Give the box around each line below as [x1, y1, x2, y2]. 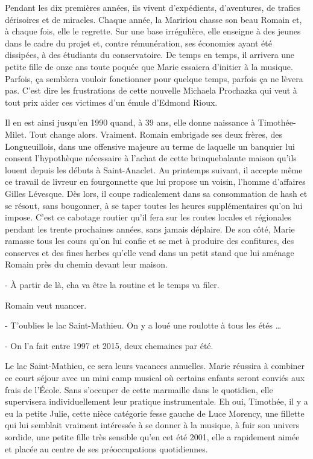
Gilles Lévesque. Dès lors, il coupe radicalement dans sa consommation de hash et [5, 187, 308, 199]
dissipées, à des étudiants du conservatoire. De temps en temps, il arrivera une [5, 48, 295, 61]
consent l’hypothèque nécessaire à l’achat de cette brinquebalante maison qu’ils [5, 152, 297, 164]
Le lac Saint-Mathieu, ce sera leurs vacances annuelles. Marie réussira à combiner [5, 359, 305, 372]
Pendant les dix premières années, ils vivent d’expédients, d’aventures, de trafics [5, 1, 301, 13]
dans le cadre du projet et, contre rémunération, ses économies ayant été [5, 36, 273, 49]
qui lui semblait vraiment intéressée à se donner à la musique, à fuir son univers [5, 419, 300, 431]
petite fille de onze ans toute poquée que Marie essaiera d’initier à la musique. [5, 60, 293, 72]
